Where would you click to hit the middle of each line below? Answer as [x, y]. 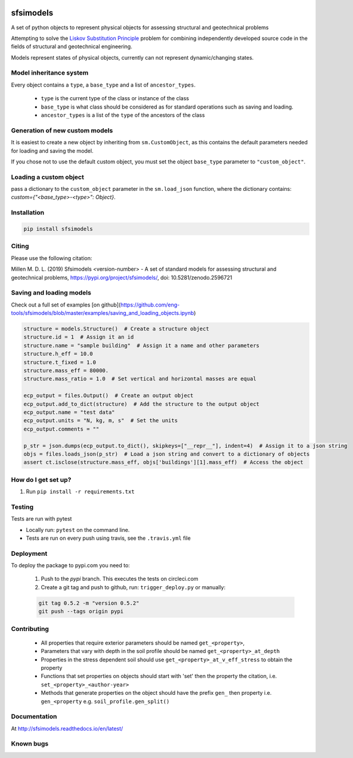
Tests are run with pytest [41, 519]
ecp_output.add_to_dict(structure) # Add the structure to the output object [141, 404]
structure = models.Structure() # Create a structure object [116, 329]
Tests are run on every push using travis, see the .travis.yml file [108, 538]
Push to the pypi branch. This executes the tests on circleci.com [120, 579]
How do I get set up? [41, 479]
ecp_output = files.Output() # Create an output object [109, 396]
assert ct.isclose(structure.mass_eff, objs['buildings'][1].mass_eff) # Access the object [163, 462]
